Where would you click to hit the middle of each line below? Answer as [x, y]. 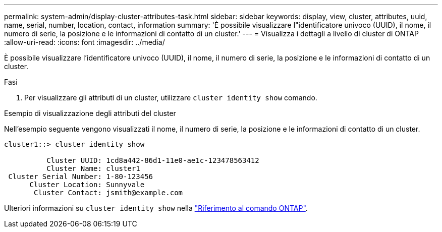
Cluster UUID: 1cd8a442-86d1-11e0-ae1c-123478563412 [153, 160]
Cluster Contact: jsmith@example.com [108, 193]
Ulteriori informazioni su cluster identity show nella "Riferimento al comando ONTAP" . [156, 208]
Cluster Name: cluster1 [93, 168]
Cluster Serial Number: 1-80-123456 [81, 177]
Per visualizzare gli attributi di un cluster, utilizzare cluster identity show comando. [171, 98]
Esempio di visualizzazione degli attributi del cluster [90, 113]
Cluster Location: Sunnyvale [87, 185]
